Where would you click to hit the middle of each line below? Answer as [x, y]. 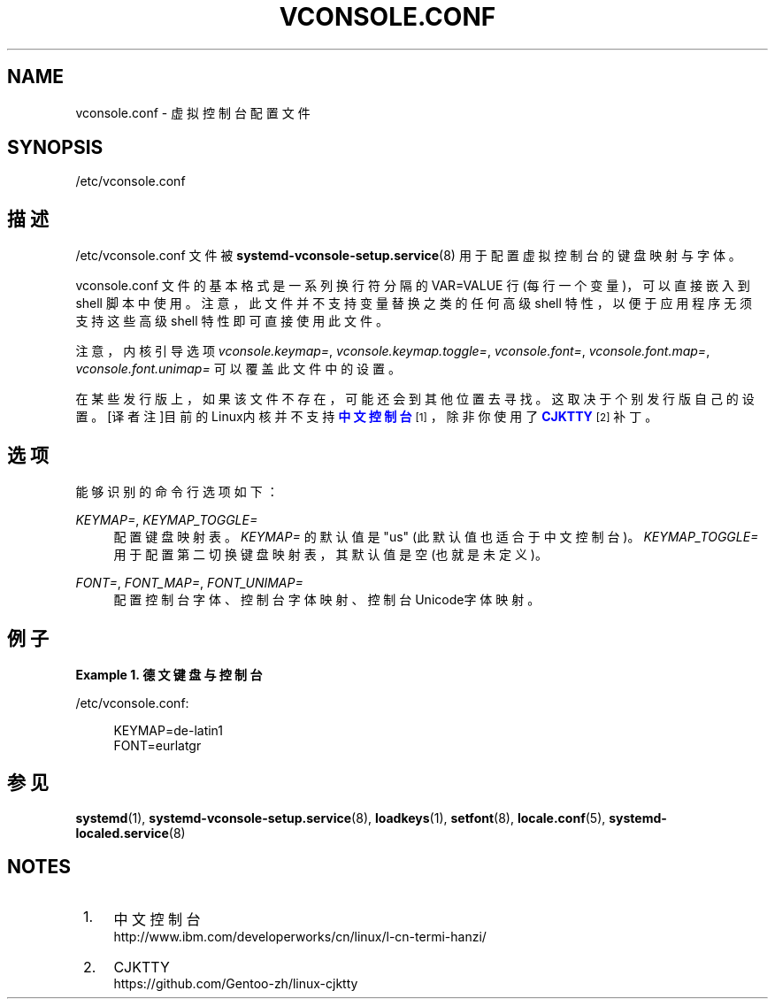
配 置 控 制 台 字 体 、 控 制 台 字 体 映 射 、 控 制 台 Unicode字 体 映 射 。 [327, 600]
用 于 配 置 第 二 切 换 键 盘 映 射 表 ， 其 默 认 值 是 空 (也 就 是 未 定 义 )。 [330, 555]
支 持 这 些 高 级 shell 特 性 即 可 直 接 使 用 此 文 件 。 [232, 321]
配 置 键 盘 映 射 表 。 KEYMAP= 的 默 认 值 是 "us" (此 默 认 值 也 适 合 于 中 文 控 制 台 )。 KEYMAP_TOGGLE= [436, 537]
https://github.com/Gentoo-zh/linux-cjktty [236, 983]
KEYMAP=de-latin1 [169, 730]
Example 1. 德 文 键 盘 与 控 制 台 [169, 674]
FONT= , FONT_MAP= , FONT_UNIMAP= [189, 583]
